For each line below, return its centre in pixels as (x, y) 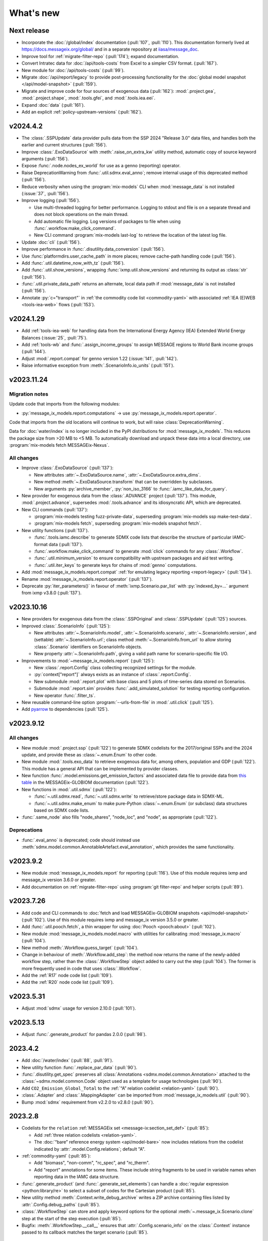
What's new (34, 13)
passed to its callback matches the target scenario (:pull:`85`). (85, 1232)
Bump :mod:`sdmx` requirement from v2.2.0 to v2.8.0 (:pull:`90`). (88, 1102)
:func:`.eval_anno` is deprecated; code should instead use (81, 840)
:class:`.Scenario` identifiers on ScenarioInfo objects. (88, 647)
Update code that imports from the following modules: (65, 404)
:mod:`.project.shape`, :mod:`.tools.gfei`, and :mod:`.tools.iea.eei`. (89, 98)
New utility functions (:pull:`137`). (55, 530)
